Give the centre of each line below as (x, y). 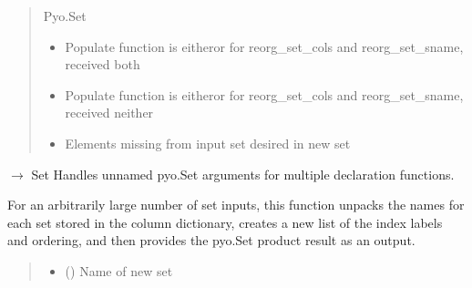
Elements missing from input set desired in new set (208, 143)
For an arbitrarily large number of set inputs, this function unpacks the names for (236, 205)
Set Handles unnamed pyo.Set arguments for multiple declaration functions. (243, 174)
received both (103, 64)
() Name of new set (119, 270)
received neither (109, 113)
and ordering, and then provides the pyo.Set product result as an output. (211, 240)
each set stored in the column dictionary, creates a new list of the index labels (225, 222)
